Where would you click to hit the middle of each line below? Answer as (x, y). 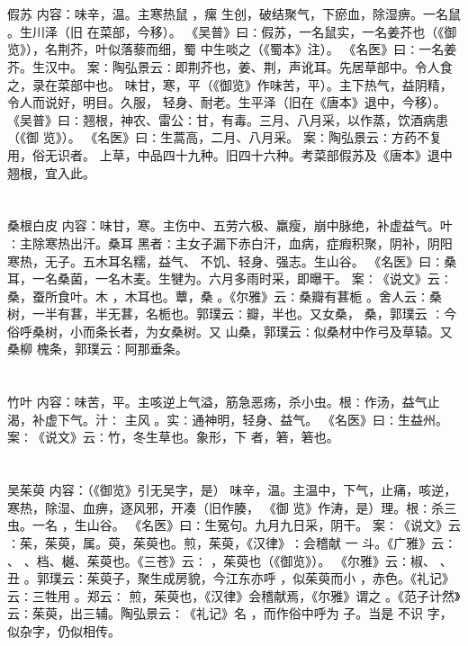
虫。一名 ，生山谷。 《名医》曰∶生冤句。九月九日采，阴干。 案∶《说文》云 (234, 525)
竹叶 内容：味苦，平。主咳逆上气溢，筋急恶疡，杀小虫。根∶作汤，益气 (217, 402)
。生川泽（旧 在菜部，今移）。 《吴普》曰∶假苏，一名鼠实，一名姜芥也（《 (226, 31)
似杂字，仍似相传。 (64, 630)
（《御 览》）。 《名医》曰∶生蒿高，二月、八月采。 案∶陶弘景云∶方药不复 (225, 137)
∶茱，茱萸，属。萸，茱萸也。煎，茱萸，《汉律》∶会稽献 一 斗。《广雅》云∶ (232, 543)
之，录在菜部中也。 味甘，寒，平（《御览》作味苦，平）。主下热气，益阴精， (230, 84)
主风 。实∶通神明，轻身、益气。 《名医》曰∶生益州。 (286, 419)
